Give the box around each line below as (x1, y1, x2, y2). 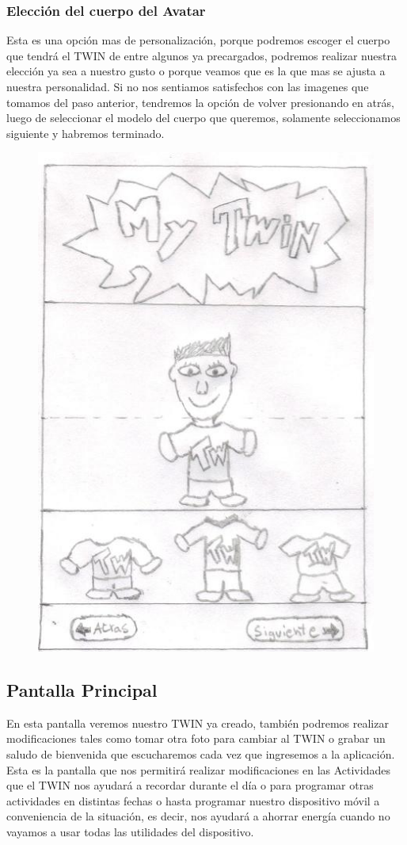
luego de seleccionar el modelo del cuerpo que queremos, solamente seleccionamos (6, 109, 401, 126)
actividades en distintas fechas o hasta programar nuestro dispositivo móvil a (6, 792, 380, 809)
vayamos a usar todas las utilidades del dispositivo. (6, 823, 254, 839)
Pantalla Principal (6, 677, 158, 702)
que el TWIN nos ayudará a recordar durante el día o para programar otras (6, 777, 374, 793)
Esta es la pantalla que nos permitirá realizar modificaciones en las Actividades (6, 761, 390, 778)
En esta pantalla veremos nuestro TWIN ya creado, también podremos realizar (6, 714, 389, 731)
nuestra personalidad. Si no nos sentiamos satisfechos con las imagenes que (6, 78, 369, 94)
